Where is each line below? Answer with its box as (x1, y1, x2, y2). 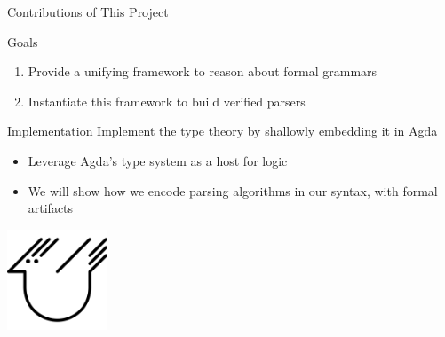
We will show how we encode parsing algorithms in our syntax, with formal (28, 181, 438, 200)
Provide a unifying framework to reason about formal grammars (28, 62, 377, 81)
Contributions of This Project (7, 3, 169, 20)
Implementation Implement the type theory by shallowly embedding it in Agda (7, 121, 438, 140)
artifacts (28, 199, 74, 217)
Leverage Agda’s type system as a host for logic (28, 151, 288, 169)
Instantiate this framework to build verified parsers (28, 91, 306, 110)
